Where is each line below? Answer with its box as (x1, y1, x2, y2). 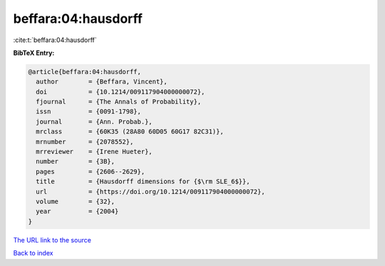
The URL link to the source (13, 235, 92, 244)
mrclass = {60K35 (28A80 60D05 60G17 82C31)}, (36, 128, 224, 135)
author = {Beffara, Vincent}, (36, 78, 168, 86)
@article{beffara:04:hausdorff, (28, 68, 142, 76)
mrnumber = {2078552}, (36, 138, 134, 145)
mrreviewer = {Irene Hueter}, (36, 148, 153, 156)
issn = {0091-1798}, (36, 108, 142, 116)
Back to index (13, 249, 53, 257)
